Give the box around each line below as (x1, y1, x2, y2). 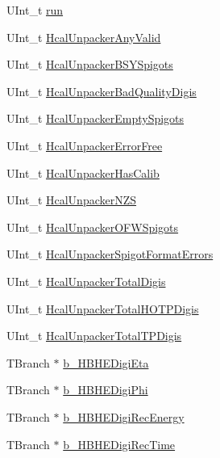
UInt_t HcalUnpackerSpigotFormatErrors (6, 246, 214, 263)
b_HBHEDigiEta (63, 354, 149, 371)
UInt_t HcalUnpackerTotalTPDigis (6, 327, 182, 344)
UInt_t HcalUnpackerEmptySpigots (6, 110, 185, 127)
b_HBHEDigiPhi (63, 381, 148, 398)
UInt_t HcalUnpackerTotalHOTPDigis (6, 300, 199, 317)
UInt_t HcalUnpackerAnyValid (6, 28, 161, 45)
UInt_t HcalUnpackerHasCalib (6, 164, 160, 181)
